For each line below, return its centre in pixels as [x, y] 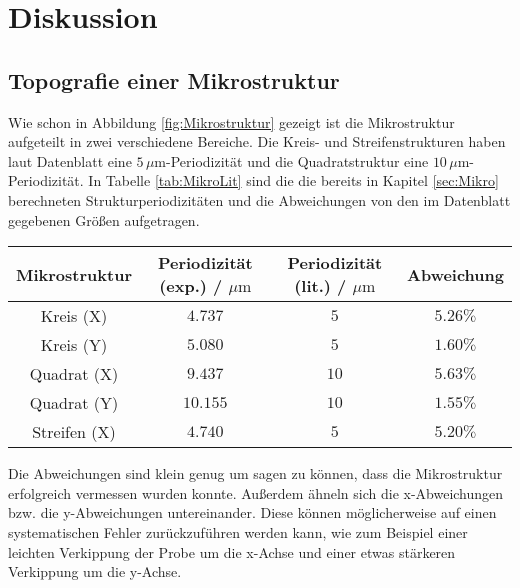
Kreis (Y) [74, 345]
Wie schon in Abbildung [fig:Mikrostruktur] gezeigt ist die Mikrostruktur [231, 121]
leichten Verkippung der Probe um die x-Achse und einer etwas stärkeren [232, 551]
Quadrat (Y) [74, 403]
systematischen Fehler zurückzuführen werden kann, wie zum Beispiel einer [238, 531]
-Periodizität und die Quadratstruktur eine [297, 160]
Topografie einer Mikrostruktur [174, 79]
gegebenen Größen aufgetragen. [104, 219]
